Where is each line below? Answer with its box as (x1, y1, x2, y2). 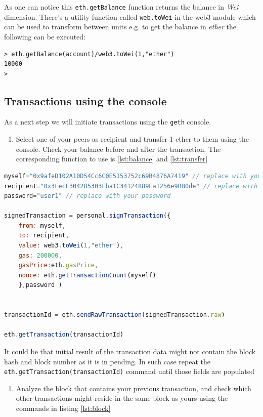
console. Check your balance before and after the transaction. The (16, 143, 221, 154)
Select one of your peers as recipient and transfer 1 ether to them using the (16, 134, 249, 144)
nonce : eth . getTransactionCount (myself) (18, 271, 156, 279)
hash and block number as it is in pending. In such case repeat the (4, 356, 211, 366)
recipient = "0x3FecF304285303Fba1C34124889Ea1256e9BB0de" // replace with (4, 182, 258, 190)
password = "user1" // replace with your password (4, 192, 171, 200)
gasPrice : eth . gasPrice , (18, 262, 99, 269)
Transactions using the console (4, 93, 167, 108)
